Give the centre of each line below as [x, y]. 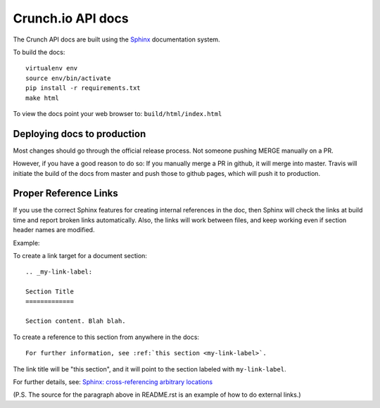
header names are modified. [54, 230]
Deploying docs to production [80, 134]
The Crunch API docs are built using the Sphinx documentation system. [117, 39]
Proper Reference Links [66, 193]
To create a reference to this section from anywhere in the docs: [106, 337]
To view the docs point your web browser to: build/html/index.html [118, 113]
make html [42, 98]
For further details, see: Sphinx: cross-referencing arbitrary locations [113, 382]
